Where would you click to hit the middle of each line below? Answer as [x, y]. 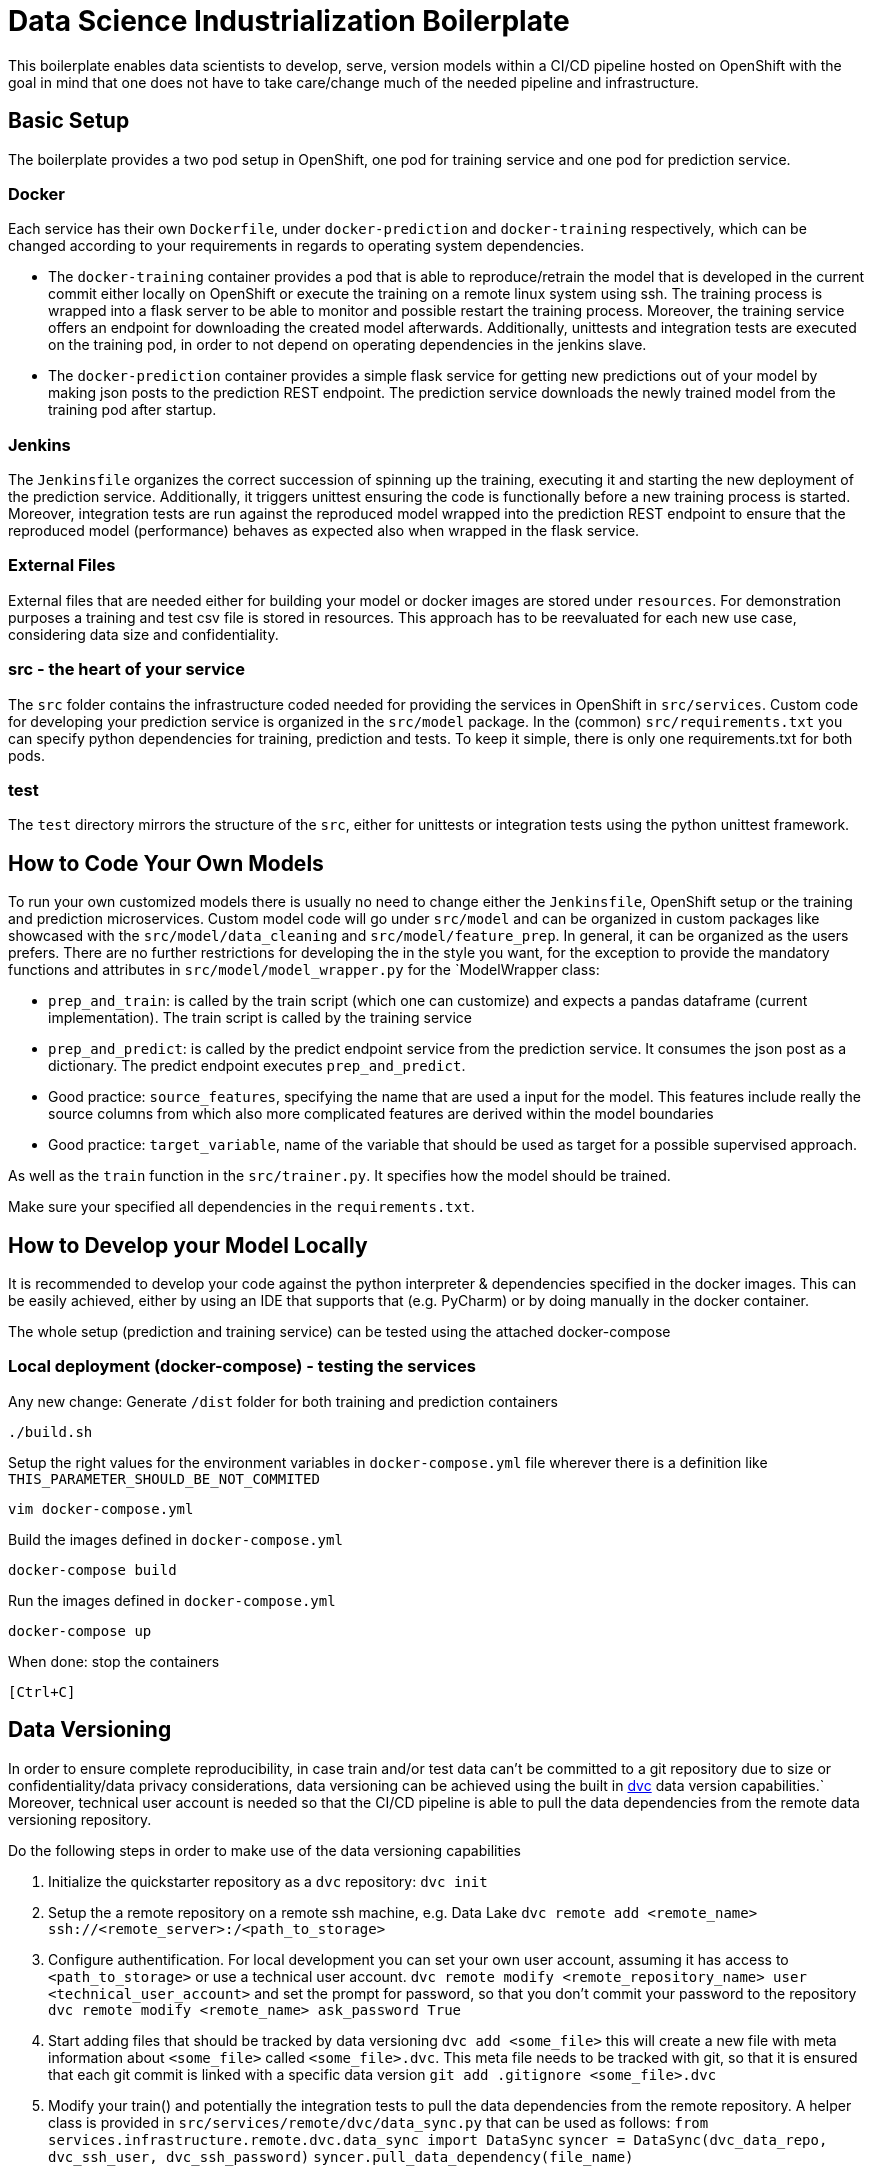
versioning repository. [80, 1819]
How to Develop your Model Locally [188, 1245]
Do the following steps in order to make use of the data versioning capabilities [264, 1850]
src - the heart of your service [126, 669]
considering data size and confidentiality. [143, 634]
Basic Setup [69, 121]
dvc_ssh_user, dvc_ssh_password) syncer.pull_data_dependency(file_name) [341, 2156]
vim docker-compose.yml [101, 1508]
